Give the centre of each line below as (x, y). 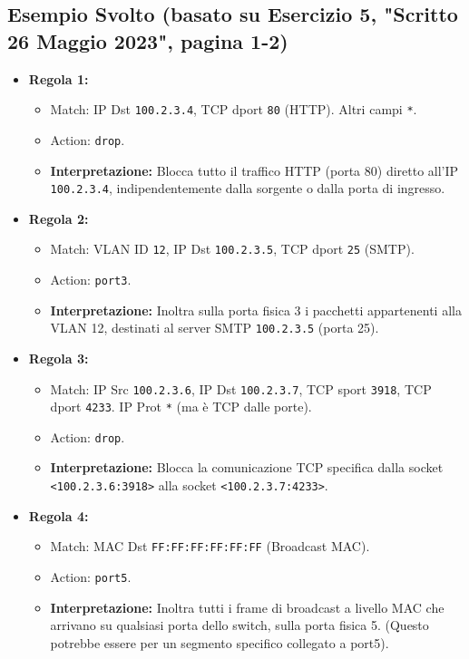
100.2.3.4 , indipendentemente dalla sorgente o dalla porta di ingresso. (248, 188)
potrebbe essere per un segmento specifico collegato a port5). (220, 642)
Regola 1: (59, 78)
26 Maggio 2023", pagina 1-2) (148, 40)
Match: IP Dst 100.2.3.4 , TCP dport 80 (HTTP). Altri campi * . (234, 109)
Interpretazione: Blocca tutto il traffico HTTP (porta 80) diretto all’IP (254, 170)
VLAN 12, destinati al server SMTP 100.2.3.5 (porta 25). (215, 328)
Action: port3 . (91, 279)
